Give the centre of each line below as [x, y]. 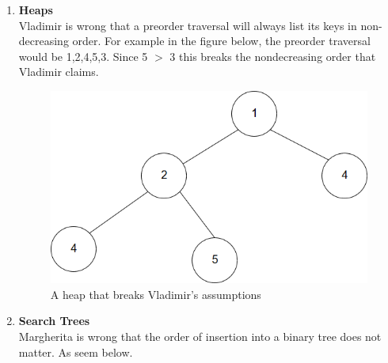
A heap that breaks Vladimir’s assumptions [156, 294]
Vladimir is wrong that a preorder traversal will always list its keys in [188, 25]
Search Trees [54, 321]
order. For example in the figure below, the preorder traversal [221, 41]
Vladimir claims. [59, 72]
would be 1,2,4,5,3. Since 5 [83, 56]
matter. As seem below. [76, 352]
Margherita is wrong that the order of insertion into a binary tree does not [200, 336]
